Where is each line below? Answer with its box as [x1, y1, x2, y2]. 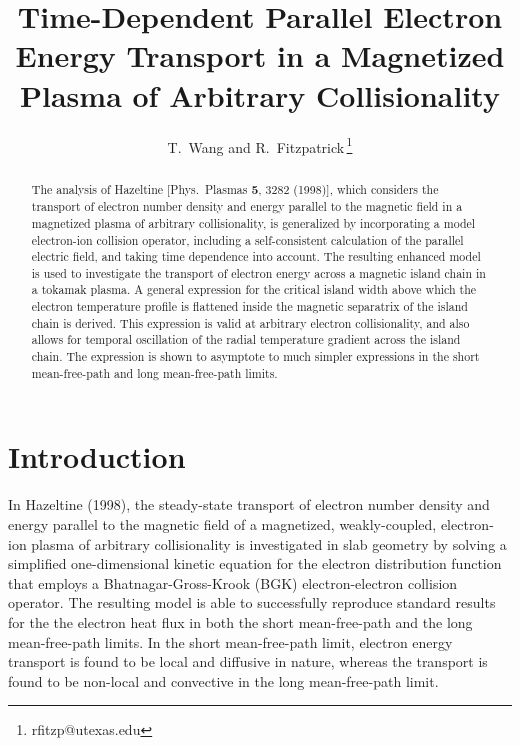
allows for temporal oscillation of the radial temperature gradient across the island [31, 331, 461, 348]
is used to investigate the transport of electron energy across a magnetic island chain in [31, 264, 486, 281]
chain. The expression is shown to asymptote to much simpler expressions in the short [31, 348, 480, 365]
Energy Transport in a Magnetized [15, 35, 505, 76]
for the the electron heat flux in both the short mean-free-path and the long [8, 611, 473, 632]
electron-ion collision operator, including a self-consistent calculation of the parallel [31, 231, 464, 248]
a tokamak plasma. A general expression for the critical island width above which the [31, 281, 477, 298]
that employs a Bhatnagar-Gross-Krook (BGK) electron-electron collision [8, 572, 458, 593]
